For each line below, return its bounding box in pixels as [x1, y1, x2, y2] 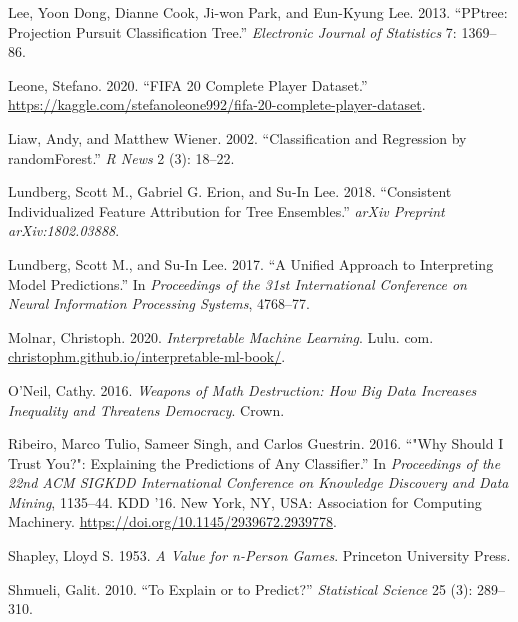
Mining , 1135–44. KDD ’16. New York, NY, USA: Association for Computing [8, 491, 482, 512]
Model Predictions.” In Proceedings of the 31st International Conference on [8, 273, 467, 294]
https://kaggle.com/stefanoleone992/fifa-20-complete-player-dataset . [8, 94, 426, 115]
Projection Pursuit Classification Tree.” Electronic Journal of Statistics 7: [8, 21, 457, 42]
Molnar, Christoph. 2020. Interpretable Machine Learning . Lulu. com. [8, 326, 434, 347]
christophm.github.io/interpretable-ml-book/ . [8, 346, 286, 367]
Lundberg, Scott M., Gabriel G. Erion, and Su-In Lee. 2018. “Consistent [8, 181, 452, 202]
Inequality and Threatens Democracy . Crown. [8, 399, 285, 420]
